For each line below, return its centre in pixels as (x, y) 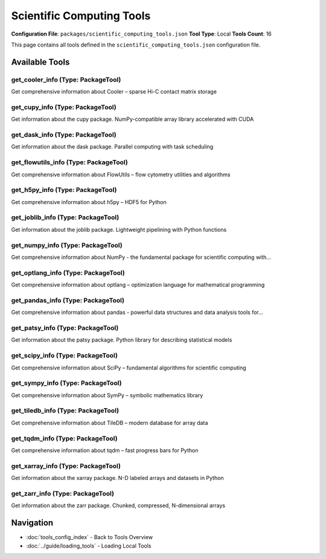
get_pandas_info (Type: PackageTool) (68, 300)
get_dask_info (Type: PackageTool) (64, 135)
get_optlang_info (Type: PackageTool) (68, 273)
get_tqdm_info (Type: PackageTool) (64, 438)
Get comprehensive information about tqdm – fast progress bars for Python (105, 450)
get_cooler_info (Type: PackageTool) (66, 80)
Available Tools (40, 62)
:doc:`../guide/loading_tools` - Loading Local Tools (89, 546)
